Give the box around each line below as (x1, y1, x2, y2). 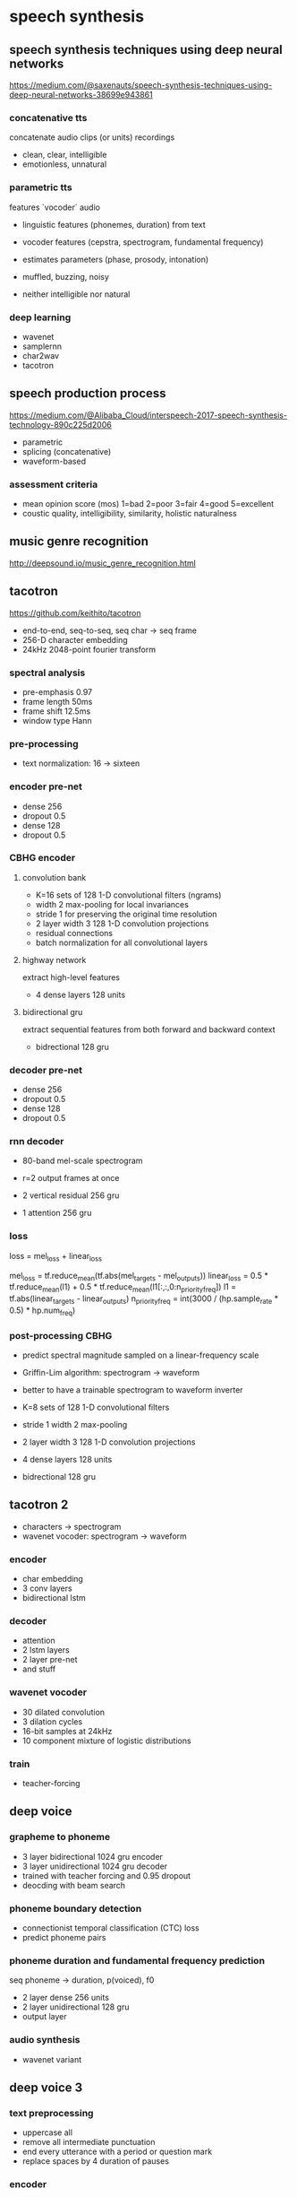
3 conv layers (21, 1583, 73, 1593)
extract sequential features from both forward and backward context (21, 1024, 276, 1035)
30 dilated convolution (21, 1706, 106, 1717)
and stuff (21, 1663, 56, 1674)
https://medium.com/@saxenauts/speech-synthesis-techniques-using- (9, 80, 273, 91)
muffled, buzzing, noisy (21, 271, 110, 282)
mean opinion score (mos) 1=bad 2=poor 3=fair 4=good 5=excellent (21, 499, 275, 508)
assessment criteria (9, 478, 98, 491)
